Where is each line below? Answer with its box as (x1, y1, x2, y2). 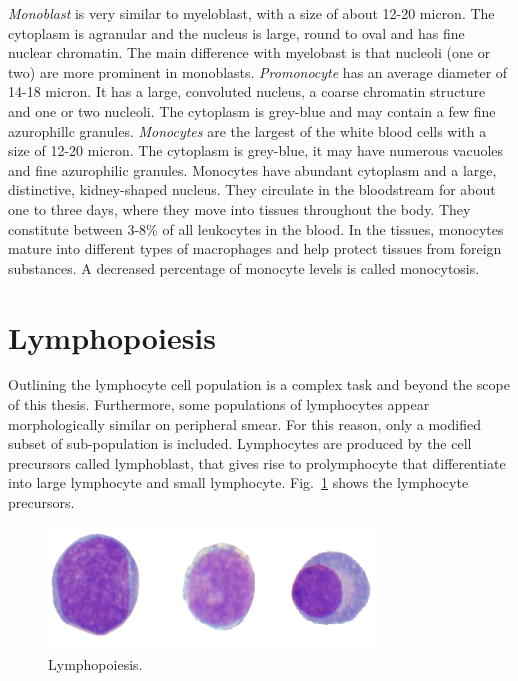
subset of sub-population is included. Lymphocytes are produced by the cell (8, 433, 472, 454)
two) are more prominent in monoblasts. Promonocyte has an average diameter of (8, 61, 508, 82)
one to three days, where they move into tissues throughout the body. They (8, 198, 471, 219)
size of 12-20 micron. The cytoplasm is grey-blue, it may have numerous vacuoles (8, 140, 504, 161)
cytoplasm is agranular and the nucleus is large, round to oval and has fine (8, 22, 465, 43)
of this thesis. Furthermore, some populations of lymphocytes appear (8, 394, 430, 415)
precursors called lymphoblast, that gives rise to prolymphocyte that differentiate (8, 452, 506, 473)
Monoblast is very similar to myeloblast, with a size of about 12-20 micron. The (8, 3, 495, 23)
